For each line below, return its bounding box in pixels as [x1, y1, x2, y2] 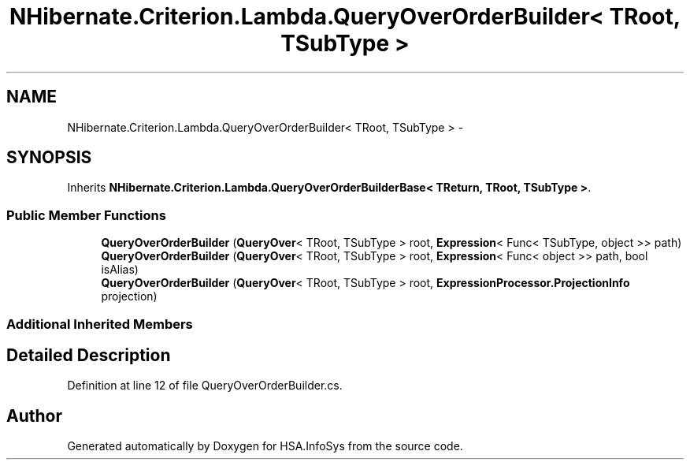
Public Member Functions [6, 207, 166, 223]
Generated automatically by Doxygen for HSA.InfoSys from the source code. [67, 439, 463, 453]
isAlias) [101, 263, 139, 277]
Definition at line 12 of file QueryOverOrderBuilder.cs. [67, 378, 343, 393]
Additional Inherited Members [6, 315, 193, 332]
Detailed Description [6, 345, 171, 365]
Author [6, 405, 62, 426]
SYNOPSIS [6, 147, 92, 168]
